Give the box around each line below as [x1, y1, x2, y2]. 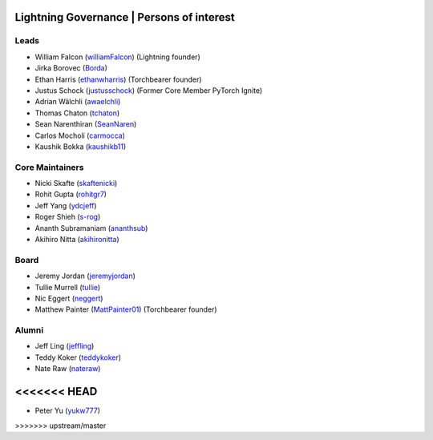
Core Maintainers [14, 161, 84, 172]
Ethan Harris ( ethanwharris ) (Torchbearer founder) [34, 75, 202, 84]
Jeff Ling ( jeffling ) [34, 341, 95, 351]
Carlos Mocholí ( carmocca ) [34, 131, 126, 140]
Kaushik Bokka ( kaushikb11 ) [34, 141, 127, 151]
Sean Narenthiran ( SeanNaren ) [34, 119, 137, 129]
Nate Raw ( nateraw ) [34, 364, 101, 373]
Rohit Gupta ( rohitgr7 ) [34, 189, 107, 200]
